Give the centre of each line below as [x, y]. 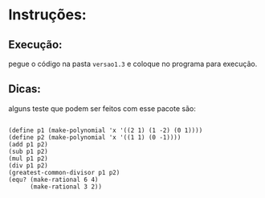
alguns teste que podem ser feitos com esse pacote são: [102, 108]
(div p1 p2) [28, 165]
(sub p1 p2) [28, 151]
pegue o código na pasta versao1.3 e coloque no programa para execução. [133, 64]
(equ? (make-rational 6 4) [53, 179]
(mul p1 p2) [28, 159]
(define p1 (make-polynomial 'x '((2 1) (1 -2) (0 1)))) [106, 130]
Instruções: [47, 15]
